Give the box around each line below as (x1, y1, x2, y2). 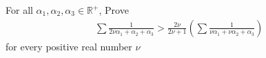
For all (6, 3, 33, 17)
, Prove (99, 3, 129, 17)
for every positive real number (6, 39, 132, 53)
